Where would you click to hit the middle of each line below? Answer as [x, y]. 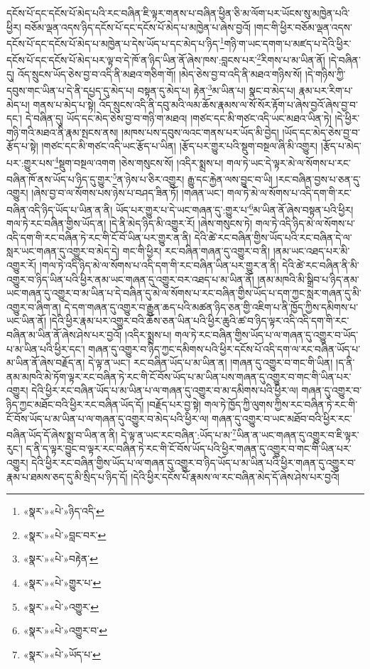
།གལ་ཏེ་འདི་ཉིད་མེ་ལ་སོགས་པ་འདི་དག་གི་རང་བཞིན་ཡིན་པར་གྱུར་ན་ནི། [159, 265]
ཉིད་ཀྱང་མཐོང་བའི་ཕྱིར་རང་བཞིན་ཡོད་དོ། [75, 404]
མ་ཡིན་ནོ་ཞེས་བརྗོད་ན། [46, 363]
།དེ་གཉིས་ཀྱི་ [325, 74]
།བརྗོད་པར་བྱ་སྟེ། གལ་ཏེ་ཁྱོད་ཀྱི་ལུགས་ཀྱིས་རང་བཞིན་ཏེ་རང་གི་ [252, 404]
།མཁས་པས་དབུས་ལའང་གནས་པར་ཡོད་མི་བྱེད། [200, 132]
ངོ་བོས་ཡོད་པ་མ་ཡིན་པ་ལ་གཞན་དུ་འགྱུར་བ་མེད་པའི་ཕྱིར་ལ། [108, 418]
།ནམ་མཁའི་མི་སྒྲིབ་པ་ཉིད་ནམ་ [308, 279]
